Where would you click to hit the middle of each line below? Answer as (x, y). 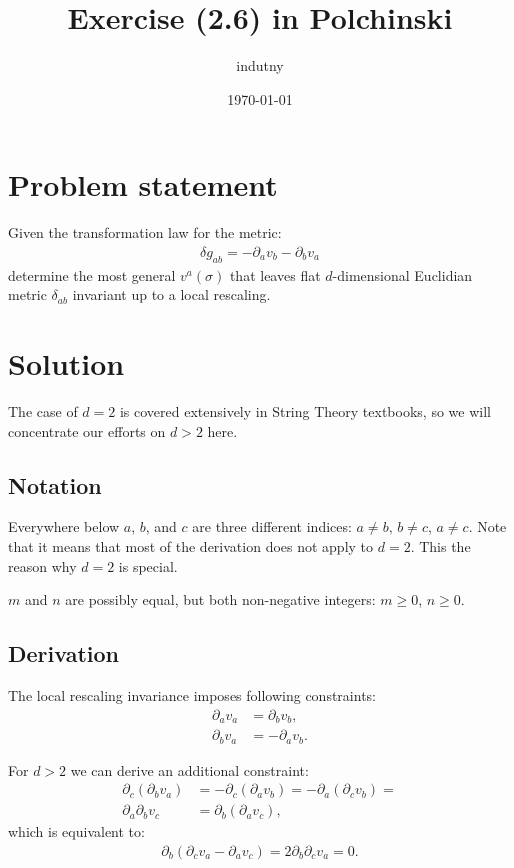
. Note (487, 526)
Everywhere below (64, 526)
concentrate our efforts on (87, 430)
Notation (55, 484)
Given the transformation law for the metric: (145, 232)
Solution (66, 363)
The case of (43, 410)
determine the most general (92, 274)
